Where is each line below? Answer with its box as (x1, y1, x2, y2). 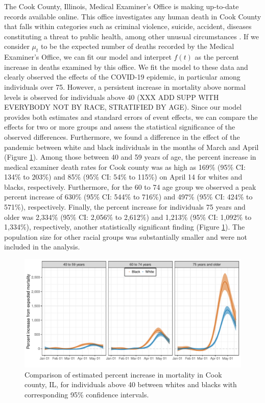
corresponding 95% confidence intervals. (25, 389, 149, 399)
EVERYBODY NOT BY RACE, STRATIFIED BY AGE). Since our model (4, 102, 242, 112)
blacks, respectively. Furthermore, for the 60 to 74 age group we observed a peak (4, 181, 256, 192)
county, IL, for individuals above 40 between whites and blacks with (25, 379, 237, 390)
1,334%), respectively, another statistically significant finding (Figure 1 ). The (4, 221, 245, 232)
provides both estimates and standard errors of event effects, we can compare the (4, 111, 258, 122)
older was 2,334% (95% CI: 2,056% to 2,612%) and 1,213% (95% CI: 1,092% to (4, 211, 252, 222)
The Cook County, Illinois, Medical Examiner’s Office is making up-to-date (4, 1, 239, 11)
